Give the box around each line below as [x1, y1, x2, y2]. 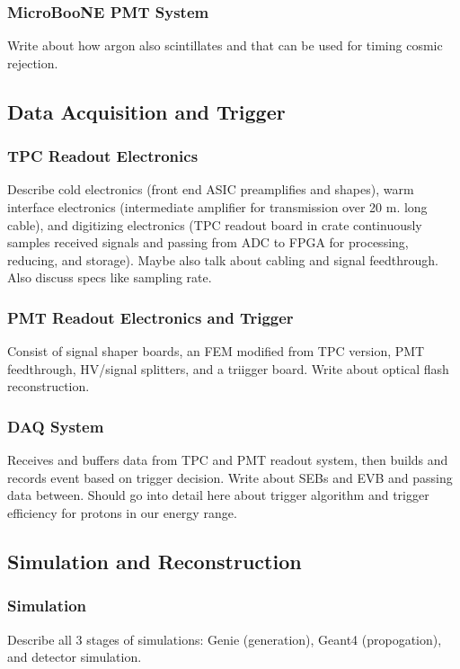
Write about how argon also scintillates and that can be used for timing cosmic [7, 36, 443, 55]
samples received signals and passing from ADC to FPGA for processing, [7, 233, 409, 252]
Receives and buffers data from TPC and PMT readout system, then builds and [7, 450, 448, 469]
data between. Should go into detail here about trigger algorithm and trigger [7, 486, 429, 504]
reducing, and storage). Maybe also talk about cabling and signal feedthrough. [7, 250, 438, 269]
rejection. [7, 53, 58, 72]
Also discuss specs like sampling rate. [7, 268, 212, 287]
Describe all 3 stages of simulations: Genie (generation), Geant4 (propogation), [7, 629, 442, 648]
